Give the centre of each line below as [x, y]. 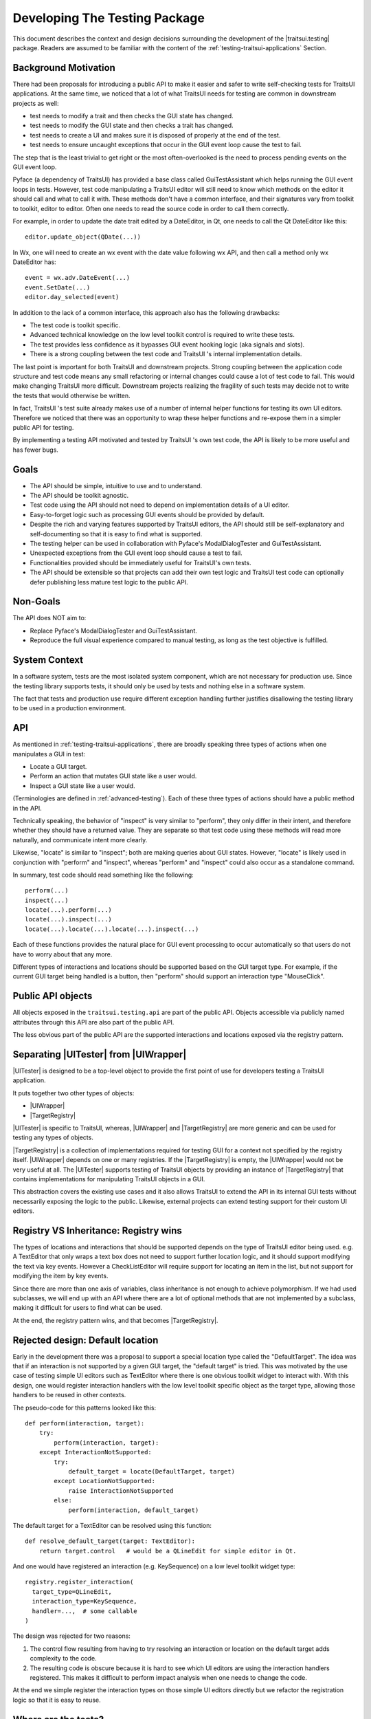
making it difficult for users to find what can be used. [88, 1308]
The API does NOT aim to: [49, 618]
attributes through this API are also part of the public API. [93, 1022]
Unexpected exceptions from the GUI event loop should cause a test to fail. [136, 553]
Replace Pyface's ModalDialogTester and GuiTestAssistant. [113, 631]
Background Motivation [64, 68]
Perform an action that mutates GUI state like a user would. [113, 776]
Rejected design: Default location [86, 1340]
